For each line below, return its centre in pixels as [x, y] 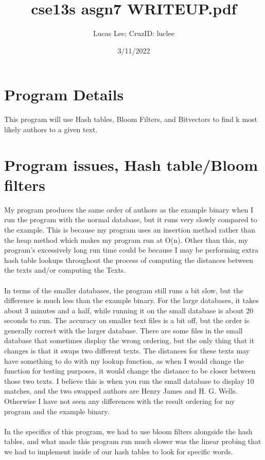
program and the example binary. [57, 411]
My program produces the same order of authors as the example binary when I [129, 209]
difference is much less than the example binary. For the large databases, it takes [131, 300]
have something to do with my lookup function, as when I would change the [124, 360]
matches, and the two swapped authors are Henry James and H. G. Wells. [121, 391]
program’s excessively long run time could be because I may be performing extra [131, 250]
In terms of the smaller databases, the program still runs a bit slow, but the [124, 290]
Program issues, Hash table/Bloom [131, 164]
